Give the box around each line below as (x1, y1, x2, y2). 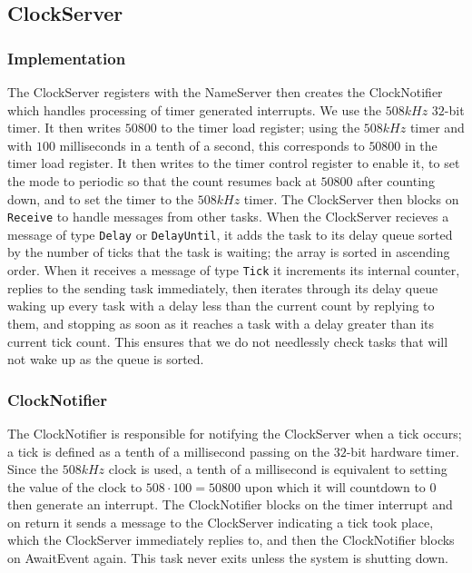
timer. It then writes (7, 118, 121, 137)
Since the (7, 459, 58, 479)
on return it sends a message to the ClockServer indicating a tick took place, (7, 512, 434, 531)
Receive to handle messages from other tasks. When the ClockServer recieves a (7, 207, 449, 226)
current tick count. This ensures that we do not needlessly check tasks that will (7, 331, 448, 351)
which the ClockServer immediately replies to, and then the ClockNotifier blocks (7, 530, 455, 549)
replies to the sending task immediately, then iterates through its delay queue (7, 278, 438, 297)
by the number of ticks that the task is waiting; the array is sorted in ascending (7, 242, 450, 262)
